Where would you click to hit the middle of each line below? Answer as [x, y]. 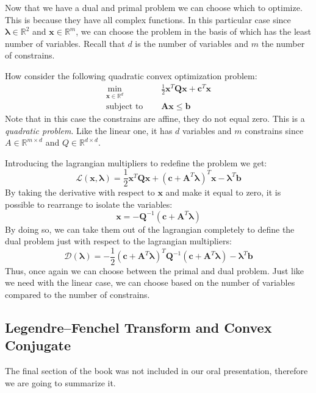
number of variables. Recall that [65, 43]
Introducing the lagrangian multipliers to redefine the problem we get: [136, 162]
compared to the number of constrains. [77, 294]
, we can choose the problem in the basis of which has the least [193, 31]
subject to [124, 106]
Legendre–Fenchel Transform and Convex [138, 327]
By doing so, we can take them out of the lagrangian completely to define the [150, 229]
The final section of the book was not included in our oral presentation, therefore [156, 371]
